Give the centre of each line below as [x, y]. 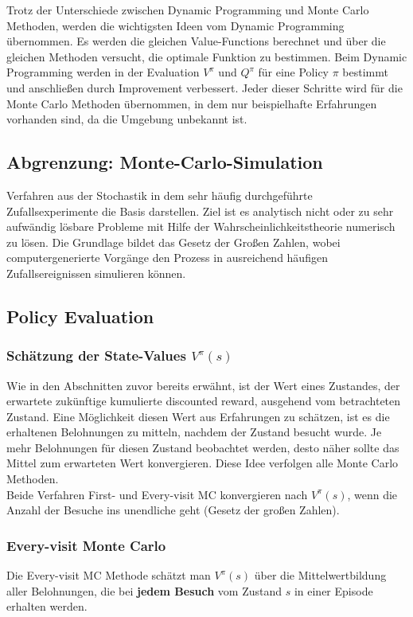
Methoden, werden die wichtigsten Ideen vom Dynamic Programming [175, 25]
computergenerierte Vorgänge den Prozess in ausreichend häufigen [167, 258]
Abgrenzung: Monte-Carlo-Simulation [165, 162]
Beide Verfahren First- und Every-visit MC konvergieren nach [157, 494]
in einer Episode [333, 590]
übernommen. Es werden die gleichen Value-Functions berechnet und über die [196, 41]
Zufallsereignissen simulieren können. [96, 273]
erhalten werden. [47, 606]
